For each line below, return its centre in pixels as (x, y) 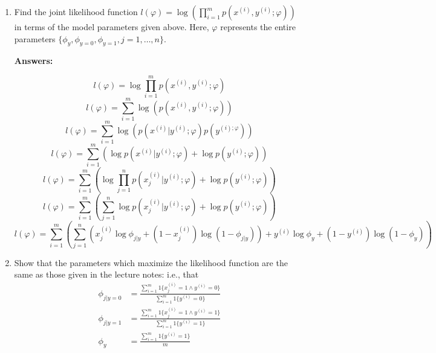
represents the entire (258, 27)
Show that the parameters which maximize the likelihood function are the (151, 262)
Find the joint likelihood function (76, 11)
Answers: (34, 61)
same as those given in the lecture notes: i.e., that (106, 274)
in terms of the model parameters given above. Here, (112, 27)
